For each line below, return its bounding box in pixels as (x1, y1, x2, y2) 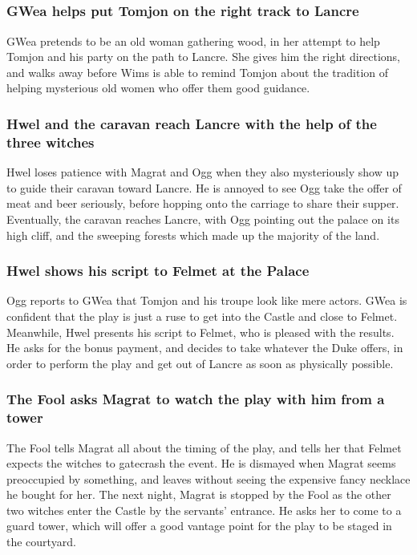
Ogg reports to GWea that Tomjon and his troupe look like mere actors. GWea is (6, 292, 407, 309)
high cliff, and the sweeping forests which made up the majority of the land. (6, 226, 380, 243)
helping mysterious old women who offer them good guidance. (6, 79, 310, 96)
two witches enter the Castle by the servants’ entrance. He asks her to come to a (6, 501, 402, 518)
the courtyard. (6, 533, 76, 550)
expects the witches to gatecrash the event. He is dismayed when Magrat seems (6, 455, 396, 472)
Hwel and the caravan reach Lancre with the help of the (6, 113, 377, 133)
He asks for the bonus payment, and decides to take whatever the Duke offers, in (6, 339, 403, 356)
